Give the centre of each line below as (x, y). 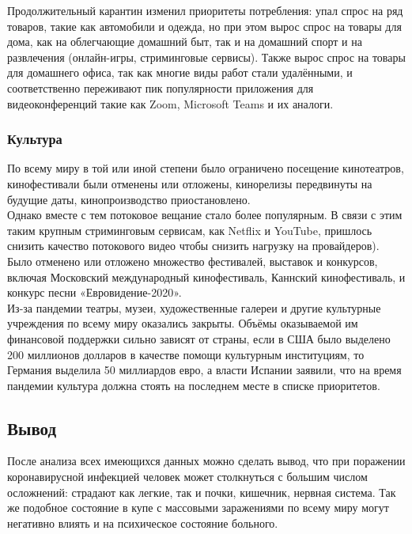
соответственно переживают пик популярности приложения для (161, 87)
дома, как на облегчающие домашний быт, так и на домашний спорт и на (185, 42)
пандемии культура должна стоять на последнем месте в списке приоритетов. (194, 385)
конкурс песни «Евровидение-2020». (94, 292)
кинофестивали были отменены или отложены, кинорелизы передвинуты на (190, 183)
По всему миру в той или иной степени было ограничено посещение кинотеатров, (206, 168)
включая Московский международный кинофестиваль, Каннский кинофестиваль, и (206, 276)
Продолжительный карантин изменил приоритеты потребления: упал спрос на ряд (205, 10)
